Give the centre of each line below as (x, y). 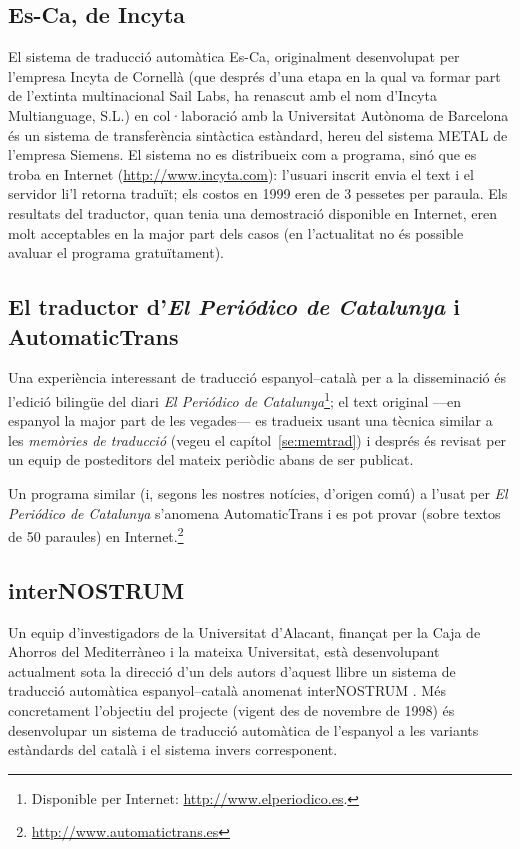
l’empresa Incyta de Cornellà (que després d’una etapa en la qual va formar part (254, 75)
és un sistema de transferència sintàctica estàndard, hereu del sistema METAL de (258, 134)
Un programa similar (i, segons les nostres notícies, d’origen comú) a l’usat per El (258, 492)
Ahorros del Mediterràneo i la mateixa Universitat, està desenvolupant (224, 651)
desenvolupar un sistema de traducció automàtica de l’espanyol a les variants (243, 729)
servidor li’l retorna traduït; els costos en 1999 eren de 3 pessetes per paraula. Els (258, 193)
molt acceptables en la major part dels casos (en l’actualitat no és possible (236, 232)
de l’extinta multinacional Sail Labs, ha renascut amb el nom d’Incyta (222, 95)
